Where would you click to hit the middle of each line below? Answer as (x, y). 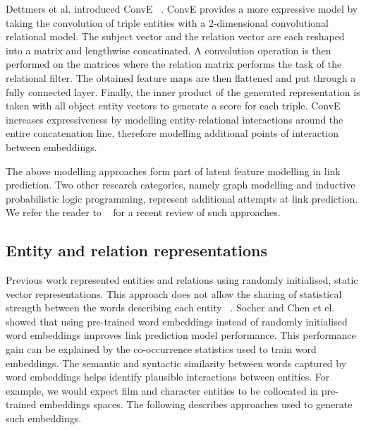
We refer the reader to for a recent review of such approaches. (143, 212)
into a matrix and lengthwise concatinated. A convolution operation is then (169, 50)
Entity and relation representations (136, 250)
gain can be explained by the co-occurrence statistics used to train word (161, 349)
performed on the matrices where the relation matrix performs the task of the (174, 64)
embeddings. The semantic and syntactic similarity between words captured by (176, 363)
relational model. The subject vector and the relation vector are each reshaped (175, 36)
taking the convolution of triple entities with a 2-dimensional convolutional (167, 22)
